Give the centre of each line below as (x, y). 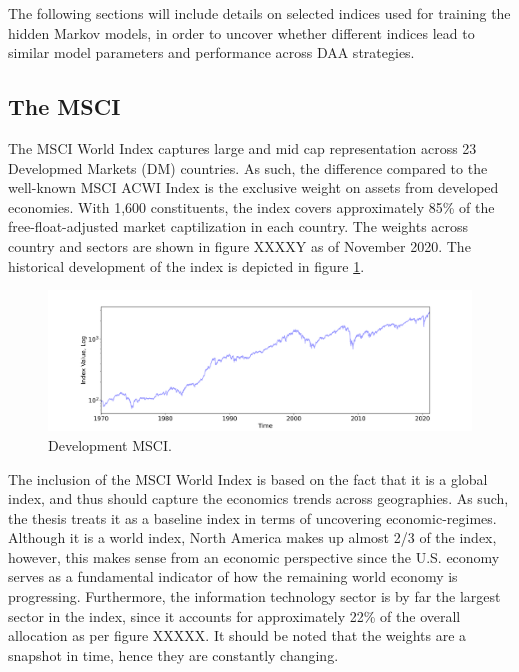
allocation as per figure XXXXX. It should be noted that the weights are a (237, 635)
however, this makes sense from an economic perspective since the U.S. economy (254, 556)
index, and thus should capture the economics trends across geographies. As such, (258, 498)
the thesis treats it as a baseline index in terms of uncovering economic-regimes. (252, 517)
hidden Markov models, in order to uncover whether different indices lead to (241, 32)
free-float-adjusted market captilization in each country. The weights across (238, 226)
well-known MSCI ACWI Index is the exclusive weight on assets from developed (253, 187)
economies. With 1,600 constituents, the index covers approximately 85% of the (251, 206)
